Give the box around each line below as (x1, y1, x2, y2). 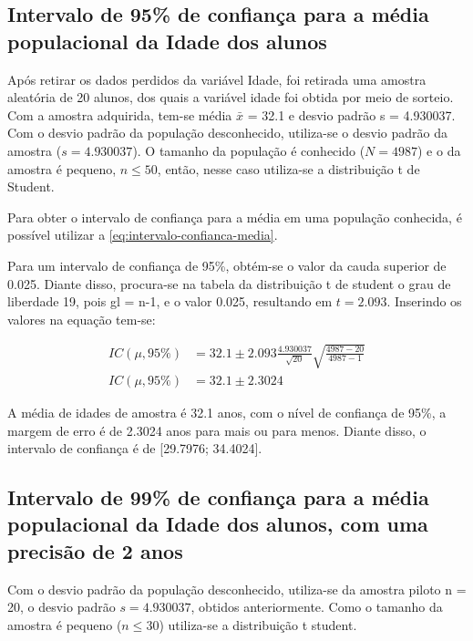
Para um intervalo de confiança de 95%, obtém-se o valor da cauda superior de (7, 255, 447, 274)
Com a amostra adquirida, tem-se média (7, 105, 232, 124)
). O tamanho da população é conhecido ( (132, 140, 365, 160)
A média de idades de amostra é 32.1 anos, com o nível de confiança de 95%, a (7, 402, 447, 421)
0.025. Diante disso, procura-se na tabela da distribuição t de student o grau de (7, 274, 451, 293)
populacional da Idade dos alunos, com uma (7, 510, 428, 538)
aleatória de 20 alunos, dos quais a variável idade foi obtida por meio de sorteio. (7, 88, 454, 107)
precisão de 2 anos (7, 536, 183, 564)
